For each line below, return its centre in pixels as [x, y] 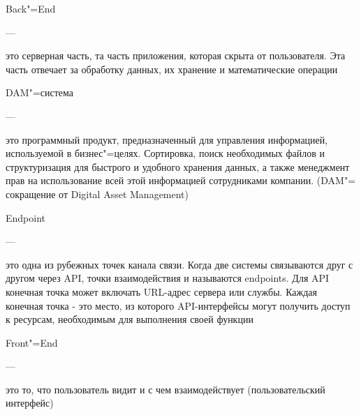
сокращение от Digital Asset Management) [97, 194]
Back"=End [31, 8]
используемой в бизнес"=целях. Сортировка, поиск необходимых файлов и [165, 153]
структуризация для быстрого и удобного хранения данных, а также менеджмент [178, 166]
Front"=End [32, 342]
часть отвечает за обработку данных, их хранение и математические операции [172, 69]
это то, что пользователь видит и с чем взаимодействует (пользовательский [165, 389]
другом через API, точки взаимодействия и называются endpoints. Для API [168, 278]
